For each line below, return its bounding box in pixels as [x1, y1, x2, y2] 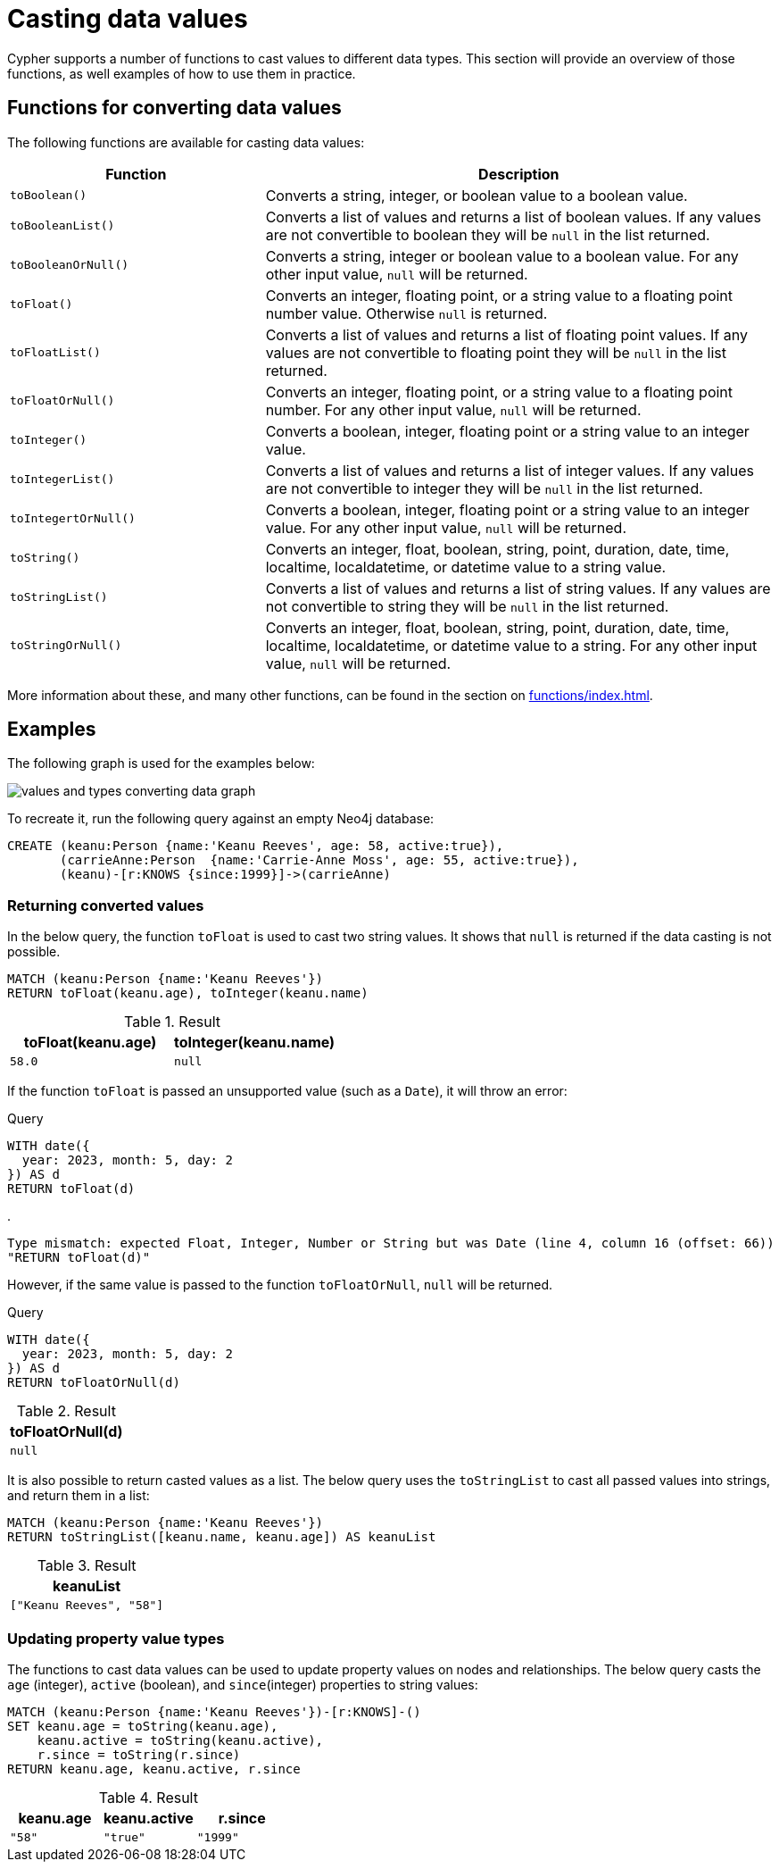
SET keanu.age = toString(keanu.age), [7, 1718, 278, 1733]
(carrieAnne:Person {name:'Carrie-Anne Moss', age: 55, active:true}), [60, 853, 579, 868]
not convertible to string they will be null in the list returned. [265, 597, 669, 615]
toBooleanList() [10, 219, 115, 233]
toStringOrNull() [10, 638, 122, 653]
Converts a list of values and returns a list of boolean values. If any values [265, 207, 761, 226]
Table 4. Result [98, 1788, 198, 1806]
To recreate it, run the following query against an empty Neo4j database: [7, 811, 435, 827]
